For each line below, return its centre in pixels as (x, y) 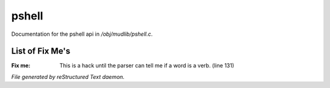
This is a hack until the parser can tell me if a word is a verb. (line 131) (147, 66)
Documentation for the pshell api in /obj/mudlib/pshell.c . (82, 34)
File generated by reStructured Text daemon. (68, 76)
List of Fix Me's (41, 51)
